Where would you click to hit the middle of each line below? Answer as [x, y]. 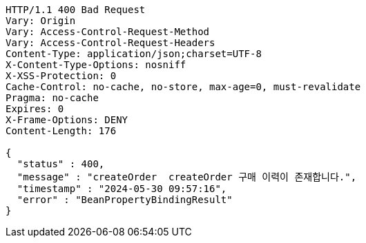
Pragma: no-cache [52, 98]
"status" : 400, [61, 164]
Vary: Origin [41, 21]
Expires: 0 [35, 109]
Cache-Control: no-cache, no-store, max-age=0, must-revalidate [183, 87]
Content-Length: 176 [61, 131]
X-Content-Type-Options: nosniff [96, 65]
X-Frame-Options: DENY [67, 120]
